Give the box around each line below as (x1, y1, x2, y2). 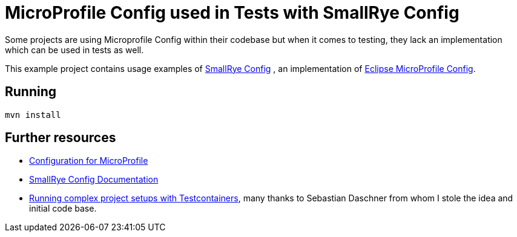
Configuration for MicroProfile (29, 155, 148, 166)
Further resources (5, 130, 116, 146)
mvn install (5, 109, 61, 120)
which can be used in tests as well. (5, 44, 144, 55)
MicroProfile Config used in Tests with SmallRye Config (5, 2, 459, 23)
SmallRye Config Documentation (29, 174, 159, 185)
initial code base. (29, 203, 97, 214)
